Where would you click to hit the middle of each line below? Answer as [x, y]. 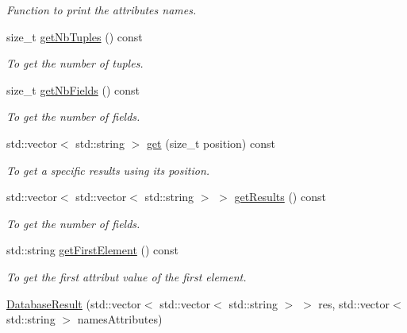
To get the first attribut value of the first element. [127, 276]
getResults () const [280, 197]
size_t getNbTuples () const [75, 36]
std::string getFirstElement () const [93, 250]
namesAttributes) [120, 319]
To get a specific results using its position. [108, 170]
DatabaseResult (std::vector [74, 303]
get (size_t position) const [211, 143]
